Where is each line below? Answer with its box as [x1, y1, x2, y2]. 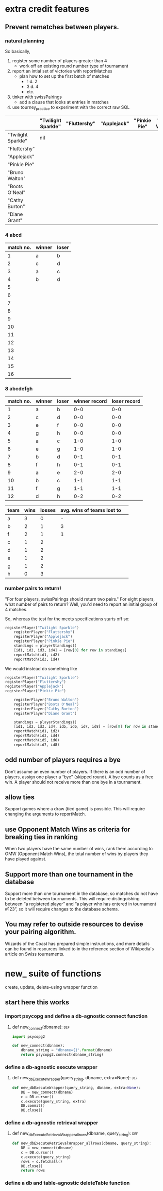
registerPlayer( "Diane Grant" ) [14, 711, 77, 716]
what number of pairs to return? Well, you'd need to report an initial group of [5, 601, 158, 607]
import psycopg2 [12, 1034, 45, 1039]
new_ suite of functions [5, 968, 102, 979]
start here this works [5, 998, 69, 1007]
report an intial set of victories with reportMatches [12, 68, 113, 74]
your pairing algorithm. [5, 928, 77, 936]
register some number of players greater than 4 [12, 57, 108, 64]
